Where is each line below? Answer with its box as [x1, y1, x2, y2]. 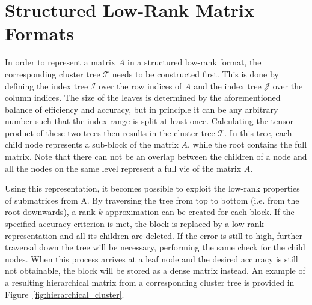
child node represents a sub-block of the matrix [5, 138, 179, 151]
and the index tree [194, 79, 262, 92]
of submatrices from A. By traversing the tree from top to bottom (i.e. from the [5, 193, 299, 206]
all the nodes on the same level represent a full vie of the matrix [5, 162, 242, 174]
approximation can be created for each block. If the [105, 205, 295, 218]
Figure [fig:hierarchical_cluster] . [5, 288, 124, 300]
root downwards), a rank [5, 205, 96, 218]
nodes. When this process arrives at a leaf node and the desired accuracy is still [5, 252, 298, 265]
